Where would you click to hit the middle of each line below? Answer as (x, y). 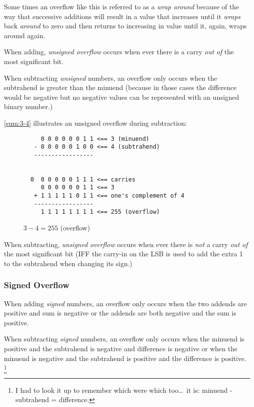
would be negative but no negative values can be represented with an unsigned (122, 97)
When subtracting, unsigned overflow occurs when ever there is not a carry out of (126, 244)
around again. (25, 35)
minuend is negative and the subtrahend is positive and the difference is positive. (125, 358)
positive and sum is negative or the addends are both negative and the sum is (120, 313)
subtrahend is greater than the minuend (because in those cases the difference (120, 87)
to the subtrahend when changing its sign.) (68, 263)
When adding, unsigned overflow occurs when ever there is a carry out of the (119, 52)
